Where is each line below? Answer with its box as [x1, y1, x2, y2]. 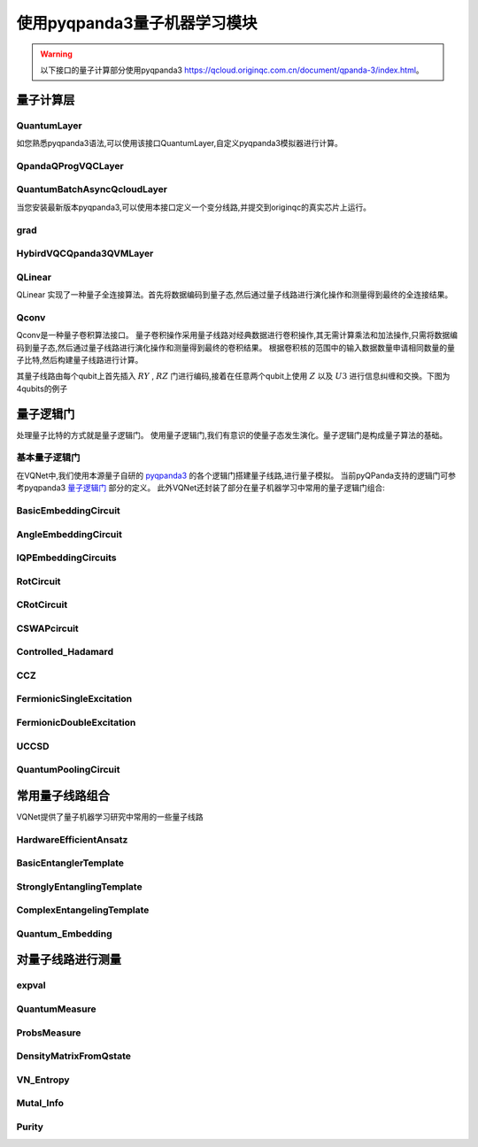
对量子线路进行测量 [16, 952, 121, 967]
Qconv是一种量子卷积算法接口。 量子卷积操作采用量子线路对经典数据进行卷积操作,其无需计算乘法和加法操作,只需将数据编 [16, 330, 459, 341]
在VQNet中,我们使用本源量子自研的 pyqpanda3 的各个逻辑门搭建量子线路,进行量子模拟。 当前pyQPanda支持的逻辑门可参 [16, 470, 456, 481]
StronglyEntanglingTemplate [16, 881, 143, 893]
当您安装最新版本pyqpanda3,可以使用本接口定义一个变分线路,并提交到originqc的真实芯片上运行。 [16, 202, 372, 212]
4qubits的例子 [16, 383, 68, 394]
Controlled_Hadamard [16, 646, 114, 658]
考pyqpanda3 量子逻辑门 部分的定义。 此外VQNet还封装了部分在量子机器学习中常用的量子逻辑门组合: [16, 482, 385, 493]
